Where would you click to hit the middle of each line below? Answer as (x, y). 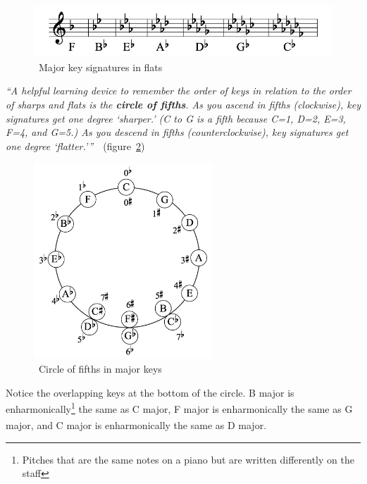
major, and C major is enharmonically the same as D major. (136, 425)
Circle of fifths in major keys (100, 368)
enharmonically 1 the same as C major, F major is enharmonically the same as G (179, 408)
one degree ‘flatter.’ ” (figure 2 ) (75, 145)
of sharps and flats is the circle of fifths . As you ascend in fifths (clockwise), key (183, 104)
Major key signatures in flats (100, 67)
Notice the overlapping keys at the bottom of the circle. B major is (150, 392)
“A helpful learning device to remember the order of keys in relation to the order (179, 91)
